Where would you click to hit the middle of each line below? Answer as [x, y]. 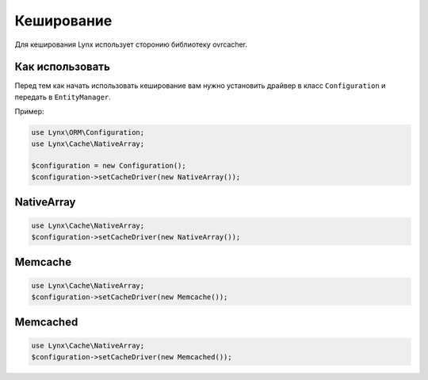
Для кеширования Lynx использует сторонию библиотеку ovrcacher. [131, 44]
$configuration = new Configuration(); [109, 166]
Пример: [29, 112]
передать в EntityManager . [63, 97]
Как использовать [63, 67]
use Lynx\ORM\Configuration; [88, 132]
